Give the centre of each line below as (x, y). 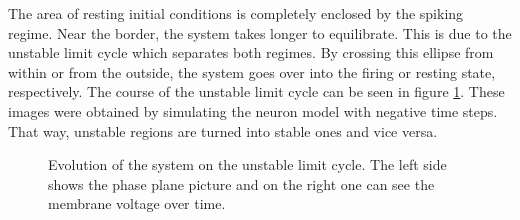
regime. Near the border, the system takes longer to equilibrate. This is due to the (260, 32)
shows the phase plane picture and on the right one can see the (241, 183)
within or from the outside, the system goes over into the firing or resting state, (252, 71)
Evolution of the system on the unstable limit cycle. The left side (247, 164)
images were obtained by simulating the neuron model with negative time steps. (253, 110)
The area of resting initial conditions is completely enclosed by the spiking (236, 13)
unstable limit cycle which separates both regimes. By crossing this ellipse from (251, 52)
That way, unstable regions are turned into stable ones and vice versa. (223, 130)
